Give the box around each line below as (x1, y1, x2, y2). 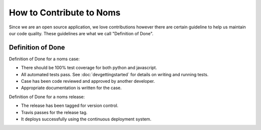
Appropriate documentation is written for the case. (21, 85, 122, 91)
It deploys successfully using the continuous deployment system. (21, 116, 152, 122)
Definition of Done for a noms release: (9, 94, 85, 100)
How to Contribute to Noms (9, 7, 121, 18)
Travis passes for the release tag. (21, 109, 88, 115)
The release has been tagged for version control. (21, 103, 118, 108)
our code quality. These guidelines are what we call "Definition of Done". (9, 30, 154, 36)
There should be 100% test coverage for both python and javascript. (21, 65, 157, 71)
